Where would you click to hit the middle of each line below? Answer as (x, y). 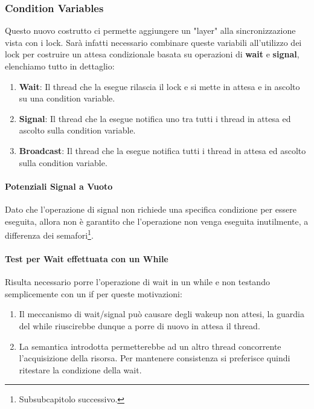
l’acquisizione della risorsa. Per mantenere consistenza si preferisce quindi (155, 358)
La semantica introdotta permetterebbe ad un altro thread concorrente (150, 346)
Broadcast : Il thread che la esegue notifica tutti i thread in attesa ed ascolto (162, 150)
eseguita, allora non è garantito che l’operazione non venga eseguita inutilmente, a (157, 221)
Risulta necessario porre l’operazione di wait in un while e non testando (137, 282)
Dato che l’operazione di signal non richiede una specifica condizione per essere (151, 209)
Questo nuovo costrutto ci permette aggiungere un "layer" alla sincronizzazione (150, 31)
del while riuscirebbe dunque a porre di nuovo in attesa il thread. (139, 325)
